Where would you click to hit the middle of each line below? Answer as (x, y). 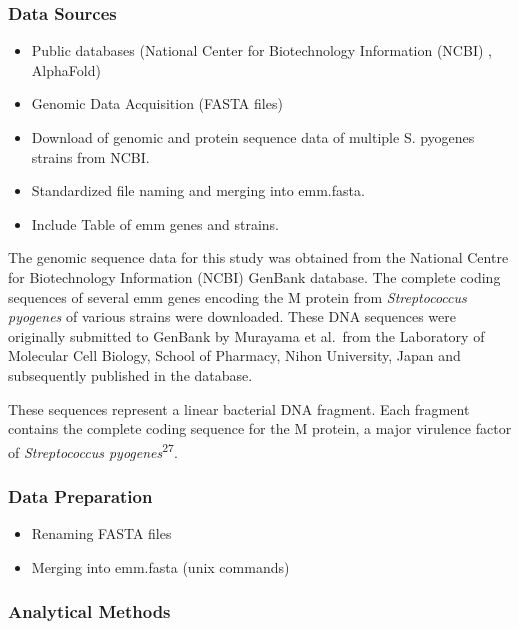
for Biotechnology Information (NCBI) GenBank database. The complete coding (254, 276)
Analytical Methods (89, 611)
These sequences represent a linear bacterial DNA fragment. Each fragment (239, 408)
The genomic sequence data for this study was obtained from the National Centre (258, 257)
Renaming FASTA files (101, 533)
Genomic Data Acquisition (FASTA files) (157, 103)
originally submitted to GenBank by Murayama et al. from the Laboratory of (246, 335)
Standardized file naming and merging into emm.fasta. (198, 190)
